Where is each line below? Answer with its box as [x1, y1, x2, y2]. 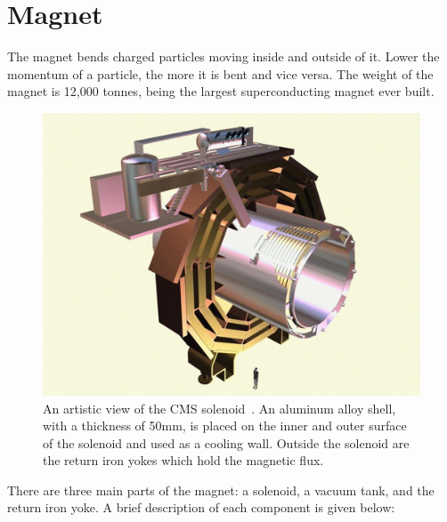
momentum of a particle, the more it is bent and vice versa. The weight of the [7, 64, 434, 83]
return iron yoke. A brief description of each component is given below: [7, 498, 395, 517]
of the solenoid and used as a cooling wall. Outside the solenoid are [43, 433, 410, 452]
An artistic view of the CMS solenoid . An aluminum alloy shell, [43, 398, 396, 417]
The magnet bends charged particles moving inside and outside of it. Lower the [7, 47, 440, 66]
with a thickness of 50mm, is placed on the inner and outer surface [43, 416, 407, 435]
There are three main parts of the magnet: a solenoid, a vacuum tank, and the [7, 480, 435, 499]
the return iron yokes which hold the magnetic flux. [43, 451, 324, 470]
